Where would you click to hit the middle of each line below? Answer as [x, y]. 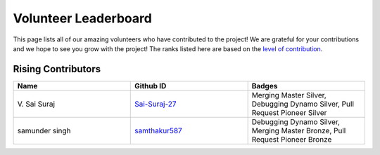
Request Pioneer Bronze [292, 139]
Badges [265, 86]
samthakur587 [158, 130]
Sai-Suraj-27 [156, 104]
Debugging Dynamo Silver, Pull [303, 104]
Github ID [151, 86]
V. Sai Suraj [36, 104]
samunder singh [44, 130]
